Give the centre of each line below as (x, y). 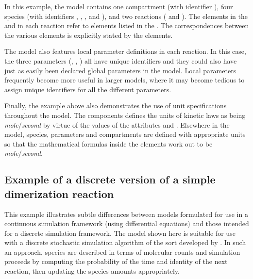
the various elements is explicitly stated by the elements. (89, 35)
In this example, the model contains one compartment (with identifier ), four (119, 6)
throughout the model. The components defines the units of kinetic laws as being (125, 115)
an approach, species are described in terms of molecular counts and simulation (122, 252)
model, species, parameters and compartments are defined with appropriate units (125, 134)
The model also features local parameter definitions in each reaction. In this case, (125, 51)
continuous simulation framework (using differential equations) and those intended (127, 223)
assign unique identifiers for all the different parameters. (88, 89)
